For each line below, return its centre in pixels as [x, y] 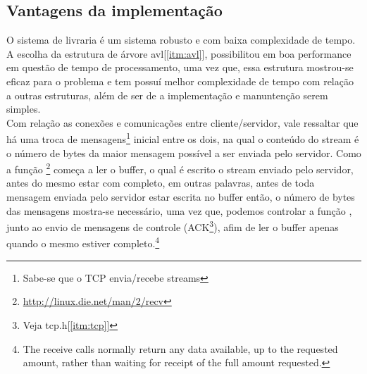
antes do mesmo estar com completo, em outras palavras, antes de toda [161, 183]
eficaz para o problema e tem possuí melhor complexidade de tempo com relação [180, 81]
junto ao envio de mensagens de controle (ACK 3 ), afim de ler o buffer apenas [173, 226]
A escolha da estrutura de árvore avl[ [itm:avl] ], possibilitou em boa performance [179, 53]
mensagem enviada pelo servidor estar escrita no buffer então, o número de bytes [181, 197]
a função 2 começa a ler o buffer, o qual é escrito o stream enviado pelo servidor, [180, 168]
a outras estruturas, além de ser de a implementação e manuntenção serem [167, 95]
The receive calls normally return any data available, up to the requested [180, 348]
